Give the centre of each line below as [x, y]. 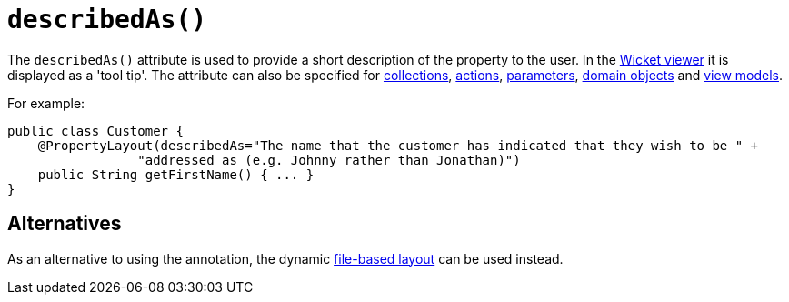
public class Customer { [95, 131]
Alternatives [65, 224]
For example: [46, 103]
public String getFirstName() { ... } [176, 174]
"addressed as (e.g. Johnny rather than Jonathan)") [329, 160]
